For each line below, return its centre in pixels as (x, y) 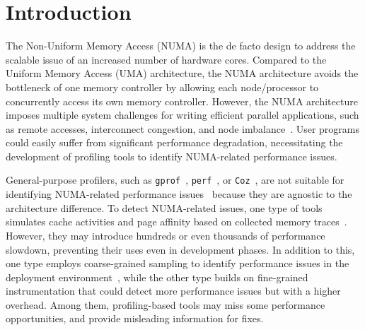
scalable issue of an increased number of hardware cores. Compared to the (166, 59)
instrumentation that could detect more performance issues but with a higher (173, 291)
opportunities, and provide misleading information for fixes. (135, 318)
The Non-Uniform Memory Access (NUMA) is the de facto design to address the (181, 46)
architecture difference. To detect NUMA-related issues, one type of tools (164, 207)
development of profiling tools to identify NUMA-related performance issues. (172, 156)
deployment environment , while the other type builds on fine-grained (157, 277)
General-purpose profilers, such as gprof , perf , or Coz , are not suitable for (175, 180)
